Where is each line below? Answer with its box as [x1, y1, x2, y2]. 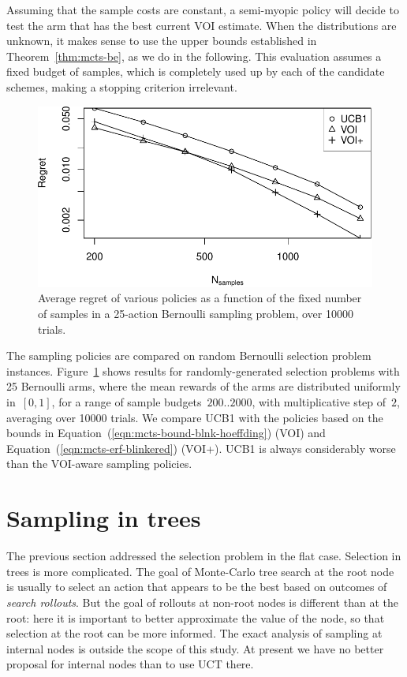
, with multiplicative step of [252, 394, 386, 410]
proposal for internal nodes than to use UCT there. [6, 656, 254, 672]
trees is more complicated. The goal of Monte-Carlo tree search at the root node [6, 563, 394, 579]
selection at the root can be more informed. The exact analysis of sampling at [6, 625, 383, 641]
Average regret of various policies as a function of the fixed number [38, 290, 362, 306]
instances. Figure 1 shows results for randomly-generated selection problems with [6, 362, 400, 379]
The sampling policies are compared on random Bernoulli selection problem [6, 347, 372, 364]
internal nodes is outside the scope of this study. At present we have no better [6, 640, 384, 656]
